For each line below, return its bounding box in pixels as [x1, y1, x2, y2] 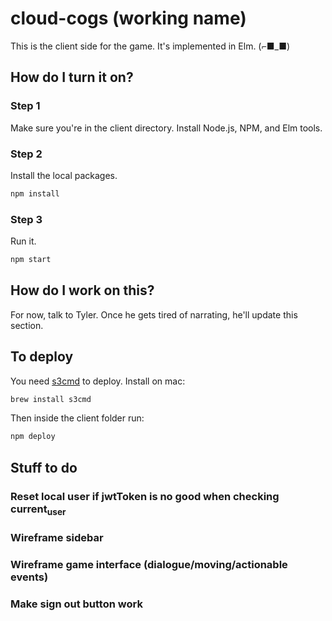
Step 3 [10, 212, 43, 226]
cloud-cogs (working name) [10, 7, 247, 30]
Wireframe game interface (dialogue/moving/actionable [10, 557, 288, 571]
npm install [10, 188, 60, 199]
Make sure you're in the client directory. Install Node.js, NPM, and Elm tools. [10, 122, 323, 134]
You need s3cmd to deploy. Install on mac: [10, 375, 186, 387]
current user [10, 502, 67, 517]
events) [10, 570, 49, 584]
